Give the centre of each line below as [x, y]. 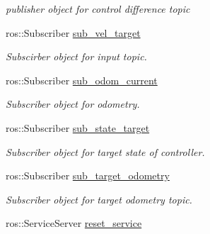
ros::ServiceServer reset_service [74, 223]
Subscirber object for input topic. [76, 56]
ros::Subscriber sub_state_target [78, 127]
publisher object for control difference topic [98, 9]
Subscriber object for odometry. [73, 104]
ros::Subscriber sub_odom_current [82, 80]
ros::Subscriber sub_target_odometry [88, 175]
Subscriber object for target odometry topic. [99, 199]
